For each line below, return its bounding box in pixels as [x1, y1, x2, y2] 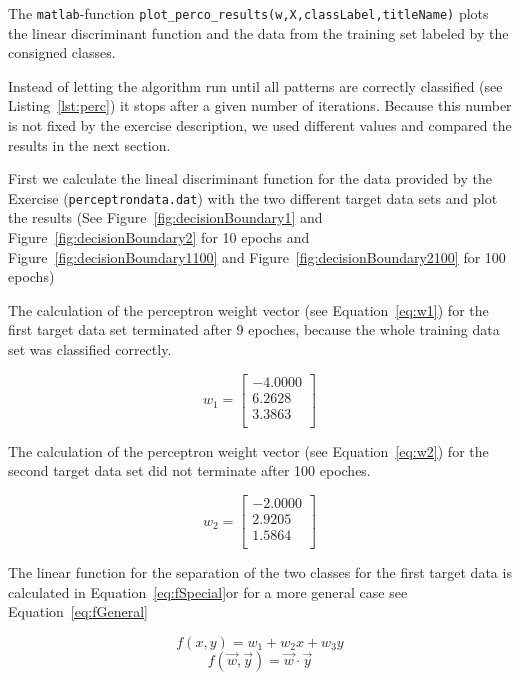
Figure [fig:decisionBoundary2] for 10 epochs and [8, 227, 310, 248]
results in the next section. [8, 134, 171, 155]
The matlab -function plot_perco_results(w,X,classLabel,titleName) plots [8, 3, 489, 23]
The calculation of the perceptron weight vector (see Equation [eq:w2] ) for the [8, 440, 489, 461]
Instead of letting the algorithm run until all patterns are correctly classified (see [8, 75, 503, 96]
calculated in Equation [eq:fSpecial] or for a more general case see [8, 581, 408, 602]
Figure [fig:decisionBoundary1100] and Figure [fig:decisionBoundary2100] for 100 [8, 246, 506, 267]
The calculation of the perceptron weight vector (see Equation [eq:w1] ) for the [8, 299, 489, 320]
